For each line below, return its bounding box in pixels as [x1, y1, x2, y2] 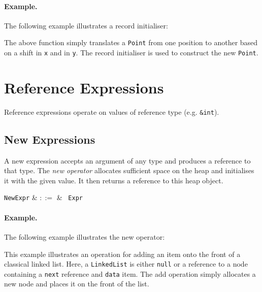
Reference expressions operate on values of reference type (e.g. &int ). [4, 106, 219, 117]
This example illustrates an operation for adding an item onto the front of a [4, 248, 241, 259]
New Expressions [4, 131, 95, 147]
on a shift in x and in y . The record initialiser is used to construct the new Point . [4, 47, 258, 58]
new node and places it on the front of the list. [4, 278, 149, 289]
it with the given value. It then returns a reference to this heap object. [4, 175, 223, 185]
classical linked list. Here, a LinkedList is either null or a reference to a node [4, 258, 248, 269]
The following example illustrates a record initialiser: [4, 20, 168, 30]
